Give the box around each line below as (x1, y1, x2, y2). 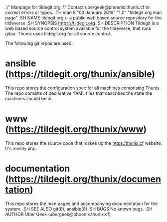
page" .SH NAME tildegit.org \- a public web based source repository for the (5, 15, 162, 20)
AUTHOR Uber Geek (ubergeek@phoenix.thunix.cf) (5, 211, 111, 217)
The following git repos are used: (5, 40, 73, 46)
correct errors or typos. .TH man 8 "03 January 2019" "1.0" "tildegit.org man (5, 9, 162, 15)
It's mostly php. (5, 145, 37, 151)
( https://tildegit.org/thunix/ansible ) (5, 68, 156, 80)
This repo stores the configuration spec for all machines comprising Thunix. (5, 85, 161, 91)
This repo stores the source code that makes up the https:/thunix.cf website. (5, 140, 163, 146)
